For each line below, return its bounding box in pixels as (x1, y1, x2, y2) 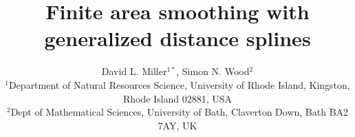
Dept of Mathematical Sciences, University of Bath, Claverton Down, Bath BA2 (10, 105, 349, 119)
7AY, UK (158, 118, 197, 132)
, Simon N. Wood (176, 64, 250, 78)
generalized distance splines (44, 24, 311, 52)
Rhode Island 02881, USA (122, 91, 233, 105)
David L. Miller (101, 64, 167, 78)
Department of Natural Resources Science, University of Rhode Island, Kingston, (8, 77, 350, 92)
